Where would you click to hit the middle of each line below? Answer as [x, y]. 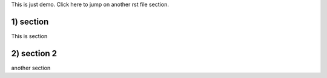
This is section [29, 36]
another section [31, 68]
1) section [30, 21]
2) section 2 [34, 54]
